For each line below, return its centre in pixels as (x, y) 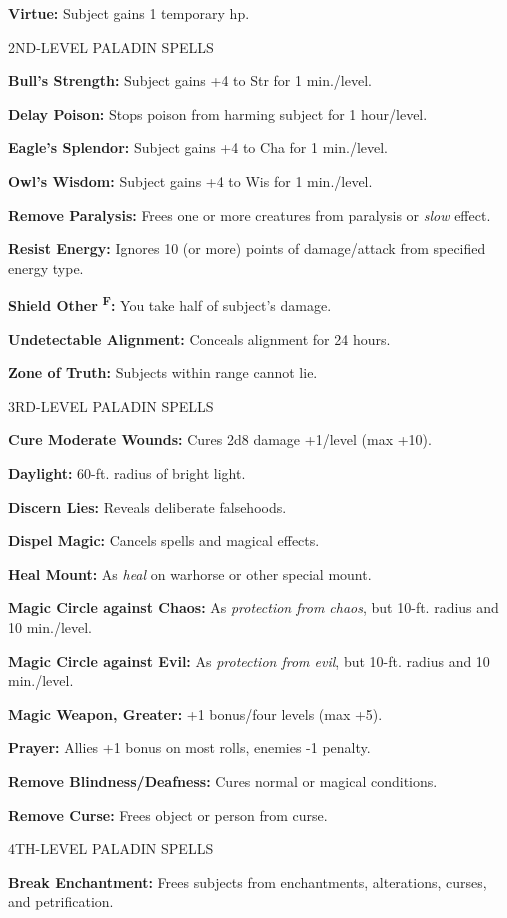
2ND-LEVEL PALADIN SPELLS (111, 46)
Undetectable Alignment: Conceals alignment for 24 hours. (199, 338)
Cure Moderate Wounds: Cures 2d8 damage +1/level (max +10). (220, 439)
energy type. (46, 267)
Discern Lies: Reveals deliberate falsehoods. (147, 506)
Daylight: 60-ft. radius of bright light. (127, 472)
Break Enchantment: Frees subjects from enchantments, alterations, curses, (247, 881)
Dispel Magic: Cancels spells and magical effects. (164, 540)
